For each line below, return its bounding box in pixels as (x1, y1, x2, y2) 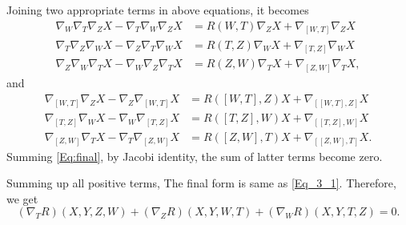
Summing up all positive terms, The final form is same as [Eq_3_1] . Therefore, (6, 175, 396, 191)
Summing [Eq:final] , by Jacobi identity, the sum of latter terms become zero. (6, 147, 383, 164)
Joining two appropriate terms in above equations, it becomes (6, 2, 309, 18)
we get (6, 190, 38, 207)
